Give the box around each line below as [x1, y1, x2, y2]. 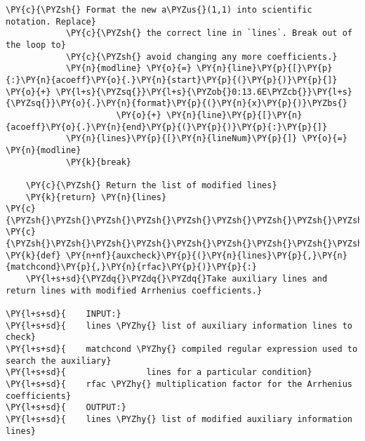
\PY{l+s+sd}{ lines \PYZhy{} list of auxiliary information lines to [6, 320, 352, 331]
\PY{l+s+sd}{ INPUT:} [6, 309, 121, 320]
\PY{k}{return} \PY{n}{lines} [25, 192, 167, 202]
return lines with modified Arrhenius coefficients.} [6, 285, 263, 296]
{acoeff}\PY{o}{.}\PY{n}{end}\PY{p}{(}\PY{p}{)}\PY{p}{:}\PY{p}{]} [6, 121, 328, 132]
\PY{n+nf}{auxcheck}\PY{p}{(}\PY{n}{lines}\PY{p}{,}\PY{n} [65, 250, 347, 261]
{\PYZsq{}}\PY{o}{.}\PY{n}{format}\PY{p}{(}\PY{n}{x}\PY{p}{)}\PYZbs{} [6, 98, 347, 109]
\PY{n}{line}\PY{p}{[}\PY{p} [197, 63, 333, 74]
